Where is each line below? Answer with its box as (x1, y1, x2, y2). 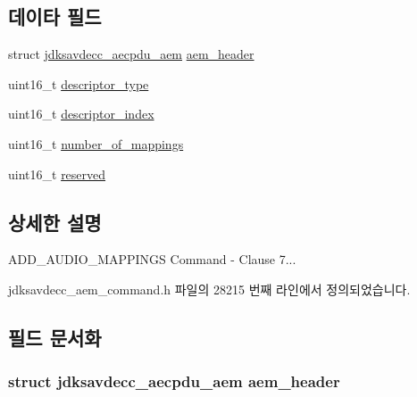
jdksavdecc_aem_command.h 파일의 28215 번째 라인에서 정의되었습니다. (8, 279, 411, 298)
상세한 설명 (8, 208, 102, 236)
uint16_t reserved (8, 164, 106, 183)
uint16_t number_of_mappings (8, 134, 184, 153)
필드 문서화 (8, 323, 102, 351)
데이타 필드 (8, 3, 102, 30)
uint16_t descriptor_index (8, 104, 154, 123)
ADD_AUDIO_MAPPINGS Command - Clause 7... (8, 250, 296, 269)
